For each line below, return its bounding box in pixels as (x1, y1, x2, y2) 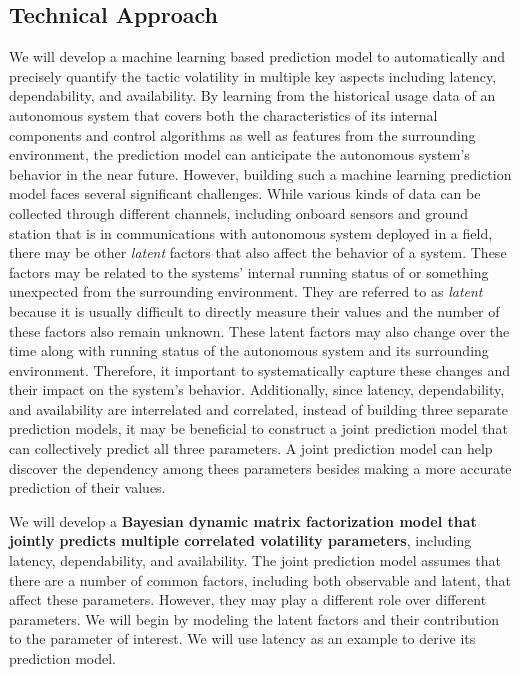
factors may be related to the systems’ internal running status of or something (9, 261, 489, 282)
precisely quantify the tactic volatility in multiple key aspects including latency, (9, 65, 497, 86)
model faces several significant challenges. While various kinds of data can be (9, 183, 481, 204)
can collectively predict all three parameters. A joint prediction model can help (9, 438, 493, 459)
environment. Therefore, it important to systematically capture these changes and (9, 359, 510, 380)
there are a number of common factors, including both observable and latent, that (9, 569, 512, 590)
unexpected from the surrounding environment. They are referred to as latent (9, 281, 483, 302)
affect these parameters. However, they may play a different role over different (9, 589, 487, 610)
